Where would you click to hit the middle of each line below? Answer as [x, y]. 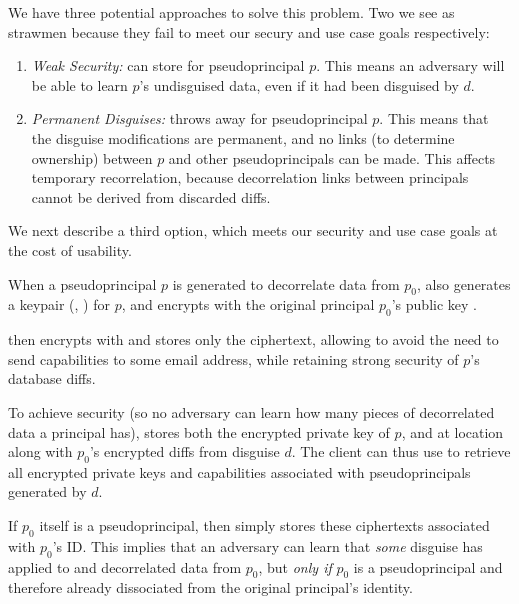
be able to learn [79, 84]
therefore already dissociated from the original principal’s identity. [210, 587]
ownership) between [92, 157]
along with [40, 451]
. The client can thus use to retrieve [401, 451]
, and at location [452, 431]
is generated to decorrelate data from [286, 283]
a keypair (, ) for [59, 304]
